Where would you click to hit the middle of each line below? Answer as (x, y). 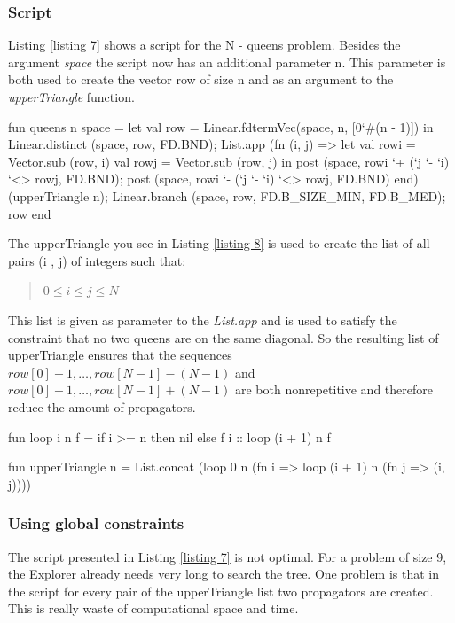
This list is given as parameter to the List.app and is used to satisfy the (203, 319)
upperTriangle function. (71, 97)
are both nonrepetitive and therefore (333, 389)
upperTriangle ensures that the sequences (120, 355)
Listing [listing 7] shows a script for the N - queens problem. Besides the (204, 45)
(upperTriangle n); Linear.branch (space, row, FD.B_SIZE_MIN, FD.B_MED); (227, 195)
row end (30, 213)
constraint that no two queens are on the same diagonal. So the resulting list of (224, 337)
